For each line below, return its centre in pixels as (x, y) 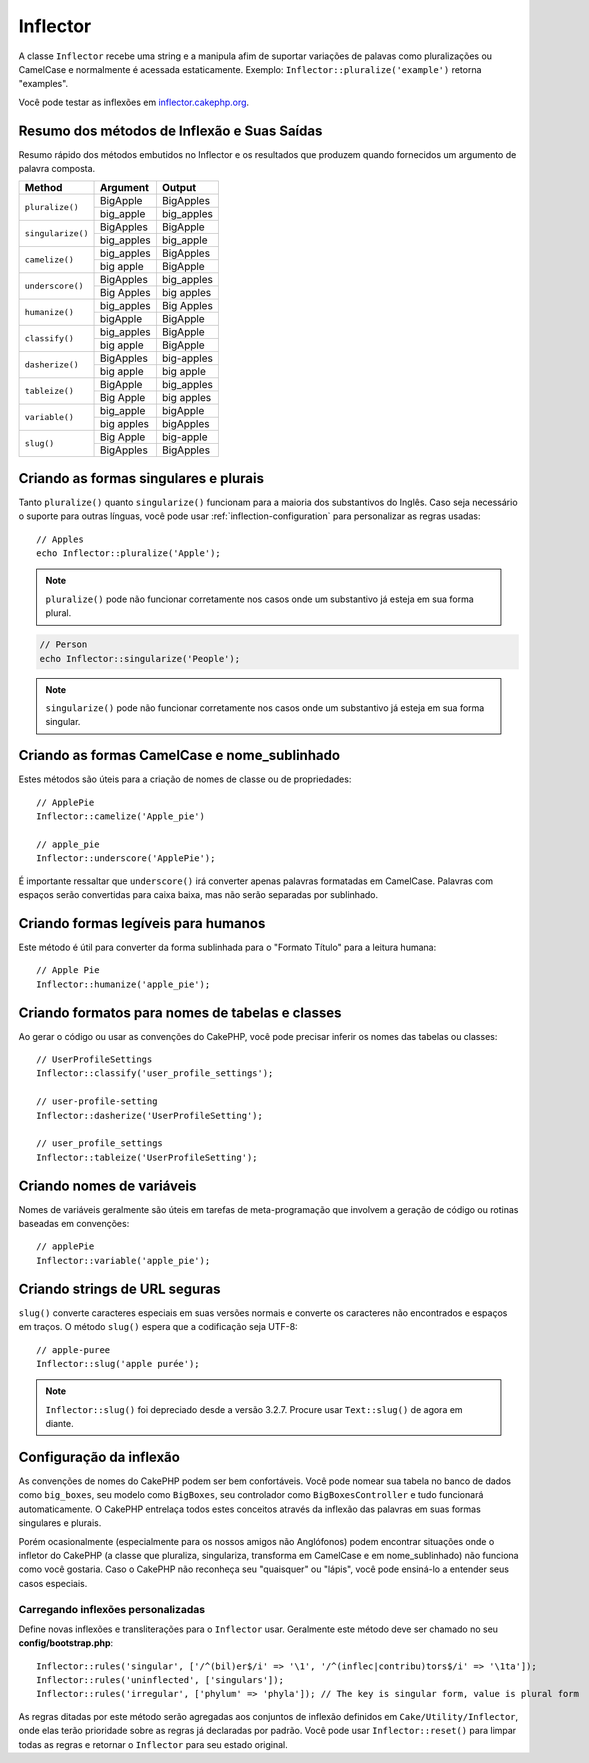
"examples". (43, 84)
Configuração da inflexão (99, 1456)
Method (43, 188)
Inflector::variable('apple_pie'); (123, 1260)
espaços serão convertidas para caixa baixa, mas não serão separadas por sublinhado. (198, 895)
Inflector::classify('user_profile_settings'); (155, 1073)
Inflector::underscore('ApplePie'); (126, 858)
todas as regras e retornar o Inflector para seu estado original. (153, 1744)
